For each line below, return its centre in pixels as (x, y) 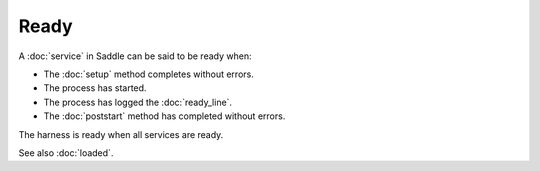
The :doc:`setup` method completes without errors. (148, 74)
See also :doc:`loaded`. (66, 152)
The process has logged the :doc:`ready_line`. (138, 102)
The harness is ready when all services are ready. (121, 134)
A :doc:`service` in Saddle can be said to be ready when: (135, 56)
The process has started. (95, 88)
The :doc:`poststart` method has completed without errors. (164, 116)
